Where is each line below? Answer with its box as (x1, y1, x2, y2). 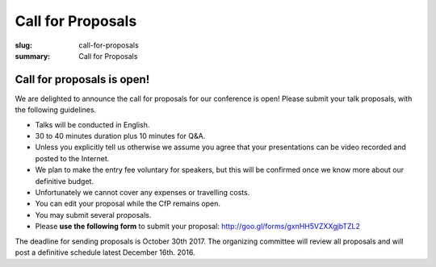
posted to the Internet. (35, 153, 110, 163)
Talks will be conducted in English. (35, 119, 150, 129)
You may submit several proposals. (35, 210, 152, 219)
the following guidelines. (15, 105, 97, 115)
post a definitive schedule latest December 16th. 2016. (15, 247, 195, 257)
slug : (15, 40, 32, 50)
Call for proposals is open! (15, 73, 150, 86)
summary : (15, 51, 51, 60)
